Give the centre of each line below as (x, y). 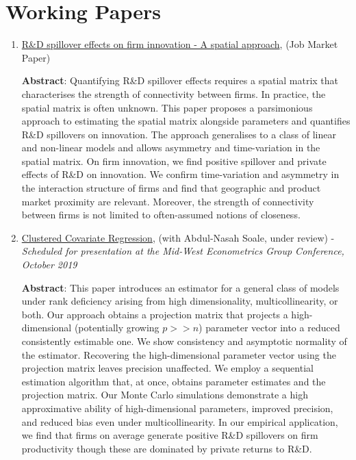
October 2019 (49, 265)
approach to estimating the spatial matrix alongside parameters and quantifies (186, 121)
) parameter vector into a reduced (269, 328)
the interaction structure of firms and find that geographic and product (171, 188)
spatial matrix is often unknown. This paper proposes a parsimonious (167, 107)
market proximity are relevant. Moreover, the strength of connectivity (168, 201)
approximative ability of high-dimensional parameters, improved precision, (177, 408)
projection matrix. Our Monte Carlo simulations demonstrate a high (165, 395)
